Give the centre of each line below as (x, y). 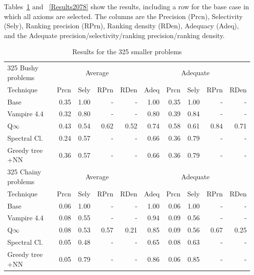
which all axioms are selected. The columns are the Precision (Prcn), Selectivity (123, 16)
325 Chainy (24, 172)
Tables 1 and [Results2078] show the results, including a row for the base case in (127, 6)
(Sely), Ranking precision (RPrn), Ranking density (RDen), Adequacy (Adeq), (121, 26)
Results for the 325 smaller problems (127, 52)
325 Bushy (23, 68)
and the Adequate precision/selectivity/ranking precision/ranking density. (115, 35)
